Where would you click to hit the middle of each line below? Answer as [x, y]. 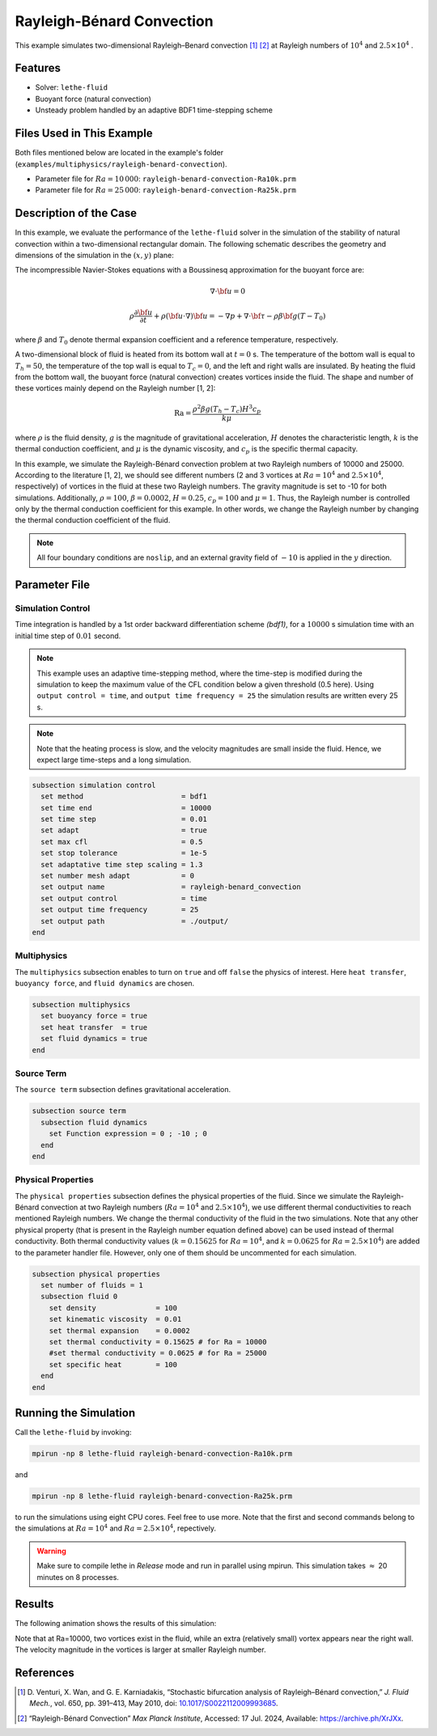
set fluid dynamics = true [94, 1039]
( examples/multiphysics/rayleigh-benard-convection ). [121, 164]
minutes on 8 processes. [78, 1577]
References [45, 1673]
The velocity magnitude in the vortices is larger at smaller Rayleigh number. [140, 1649]
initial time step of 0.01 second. [68, 636]
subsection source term [79, 1111]
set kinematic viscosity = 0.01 [115, 1319]
